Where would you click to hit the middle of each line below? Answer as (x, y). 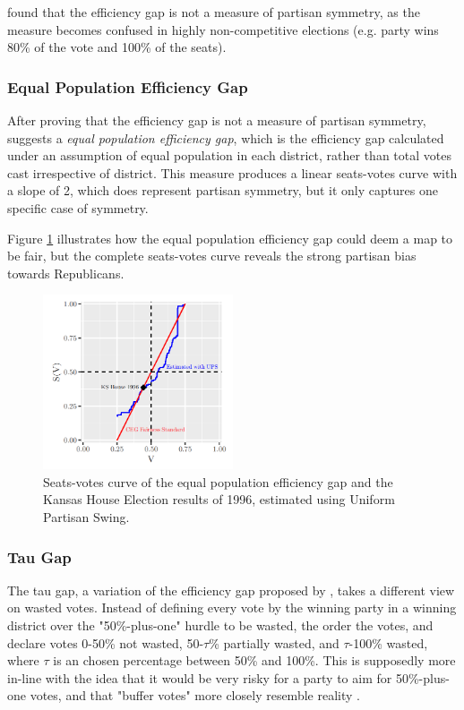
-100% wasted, (388, 642)
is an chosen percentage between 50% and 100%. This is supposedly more (254, 660)
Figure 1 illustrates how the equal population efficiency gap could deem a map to (230, 238)
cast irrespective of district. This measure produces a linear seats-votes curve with (232, 172)
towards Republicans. (66, 273)
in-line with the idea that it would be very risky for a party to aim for (200, 677)
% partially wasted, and (274, 642)
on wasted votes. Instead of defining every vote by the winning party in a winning (232, 607)
